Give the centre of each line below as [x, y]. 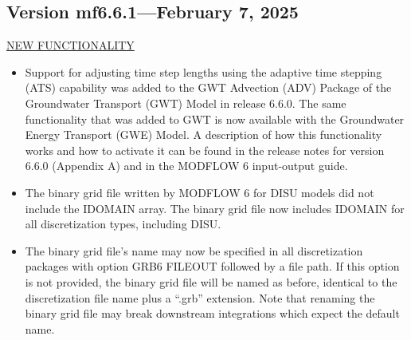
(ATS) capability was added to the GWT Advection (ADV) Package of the [208, 87]
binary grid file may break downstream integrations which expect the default [212, 313]
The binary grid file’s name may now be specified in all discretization [194, 250]
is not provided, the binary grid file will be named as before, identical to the [211, 281]
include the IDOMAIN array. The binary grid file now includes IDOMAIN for [215, 208]
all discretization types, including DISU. [123, 224]
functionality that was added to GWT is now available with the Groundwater [215, 119]
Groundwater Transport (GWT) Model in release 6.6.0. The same [186, 103]
